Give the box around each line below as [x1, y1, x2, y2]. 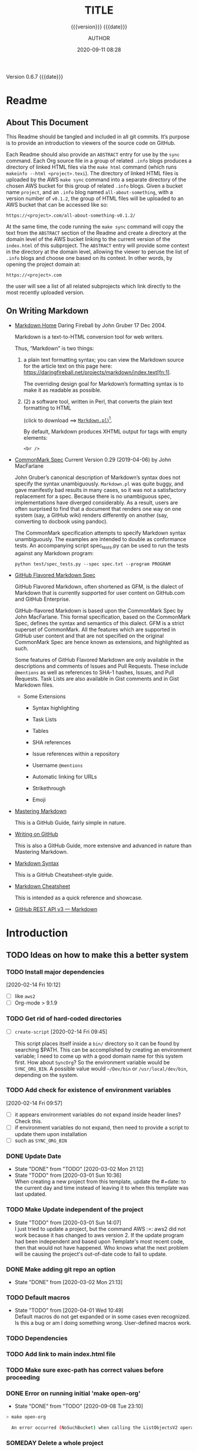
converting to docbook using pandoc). [14, 518, 108, 525]
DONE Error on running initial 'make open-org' [6, 1389, 141, 1397]
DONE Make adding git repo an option [6, 1265, 116, 1273]
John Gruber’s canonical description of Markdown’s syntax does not [14, 474, 181, 481]
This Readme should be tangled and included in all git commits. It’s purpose [6, 133, 190, 140]
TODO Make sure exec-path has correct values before [6, 1366, 164, 1374]
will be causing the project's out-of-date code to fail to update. [14, 1250, 167, 1257]
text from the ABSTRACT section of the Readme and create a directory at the [6, 229, 187, 236]
